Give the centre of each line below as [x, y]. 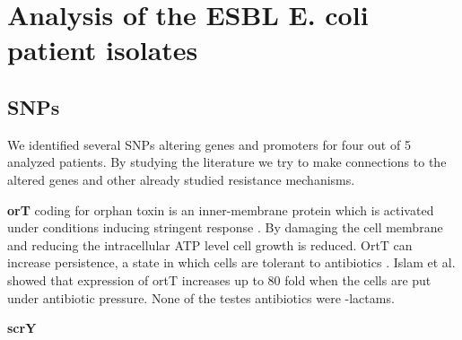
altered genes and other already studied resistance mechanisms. [181, 179]
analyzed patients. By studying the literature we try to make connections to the [227, 162]
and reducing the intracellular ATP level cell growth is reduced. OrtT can [210, 244]
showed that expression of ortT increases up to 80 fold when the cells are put [219, 279]
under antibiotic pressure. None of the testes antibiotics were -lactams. [201, 297]
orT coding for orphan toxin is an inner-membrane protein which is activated [221, 209]
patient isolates [103, 50]
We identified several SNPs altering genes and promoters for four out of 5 [209, 144]
